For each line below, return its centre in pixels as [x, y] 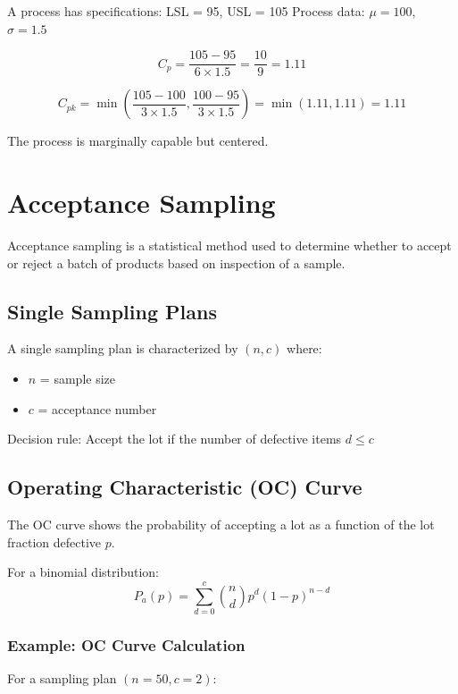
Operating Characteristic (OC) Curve [185, 487]
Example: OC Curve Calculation [126, 644]
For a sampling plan [62, 678]
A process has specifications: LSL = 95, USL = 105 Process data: [186, 11]
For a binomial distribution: [83, 572]
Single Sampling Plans [112, 311]
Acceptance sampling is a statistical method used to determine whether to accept [229, 245]
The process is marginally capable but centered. [138, 141]
